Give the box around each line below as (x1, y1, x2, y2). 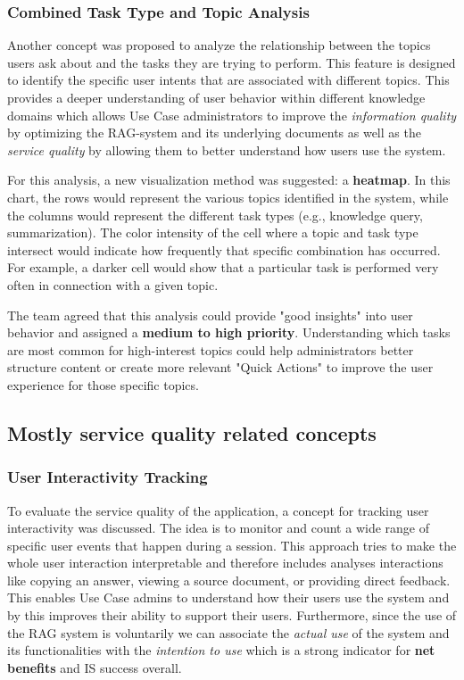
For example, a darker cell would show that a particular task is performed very (7, 258, 439, 277)
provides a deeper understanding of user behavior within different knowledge (7, 88, 426, 106)
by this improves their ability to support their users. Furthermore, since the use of (7, 606, 457, 625)
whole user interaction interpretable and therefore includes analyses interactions (7, 553, 443, 572)
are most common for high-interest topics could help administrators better (7, 340, 414, 359)
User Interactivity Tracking (7, 466, 208, 488)
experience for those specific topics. (7, 375, 199, 394)
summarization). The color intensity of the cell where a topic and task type (7, 223, 418, 242)
